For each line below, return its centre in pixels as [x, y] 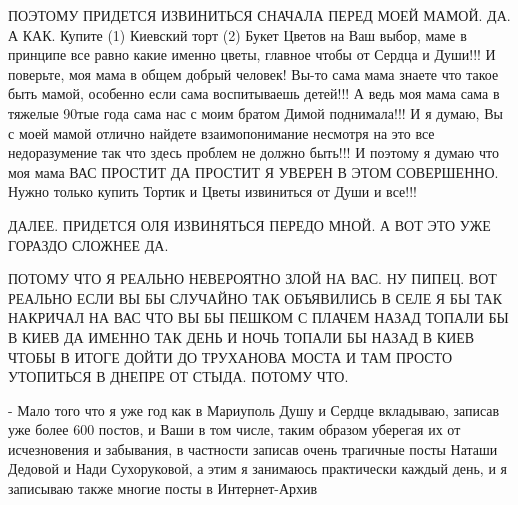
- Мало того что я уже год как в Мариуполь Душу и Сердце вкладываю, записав [254, 409]
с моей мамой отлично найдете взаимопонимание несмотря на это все [221, 132]
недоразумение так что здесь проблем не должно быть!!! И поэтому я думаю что [253, 152]
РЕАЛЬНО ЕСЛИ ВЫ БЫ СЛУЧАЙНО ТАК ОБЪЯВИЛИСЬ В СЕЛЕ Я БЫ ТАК [255, 297]
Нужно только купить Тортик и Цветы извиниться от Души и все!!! [212, 191]
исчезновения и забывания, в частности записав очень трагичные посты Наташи [253, 448]
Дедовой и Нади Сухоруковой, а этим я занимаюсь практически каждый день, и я [257, 468]
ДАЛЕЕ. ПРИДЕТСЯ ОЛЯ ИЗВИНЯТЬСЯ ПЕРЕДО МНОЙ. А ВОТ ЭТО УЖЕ [249, 224]
